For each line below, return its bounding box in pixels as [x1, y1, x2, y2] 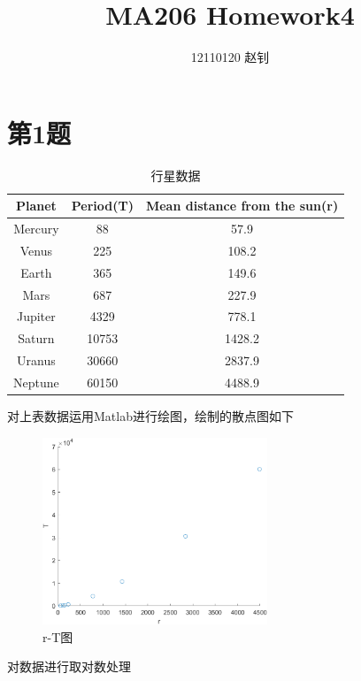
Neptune [13, 373, 59, 391]
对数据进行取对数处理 [7, 657, 131, 676]
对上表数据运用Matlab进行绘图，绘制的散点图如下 [7, 407, 294, 425]
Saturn [18, 329, 55, 348]
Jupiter [16, 307, 56, 325]
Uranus [17, 351, 56, 370]
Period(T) [71, 196, 134, 215]
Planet [15, 196, 57, 215]
